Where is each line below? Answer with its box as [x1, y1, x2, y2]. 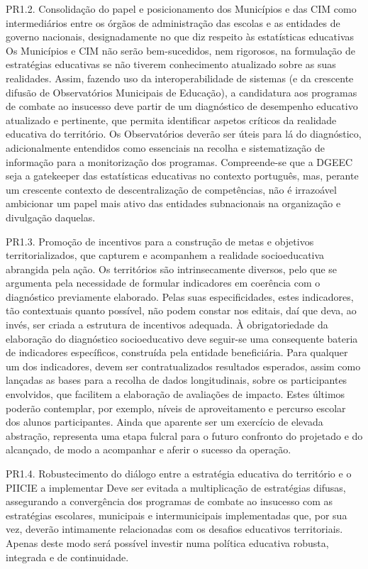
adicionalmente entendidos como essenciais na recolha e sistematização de [6, 140, 325, 155]
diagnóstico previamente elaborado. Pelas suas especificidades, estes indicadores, [6, 289, 354, 304]
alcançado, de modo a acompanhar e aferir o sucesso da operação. [6, 442, 291, 457]
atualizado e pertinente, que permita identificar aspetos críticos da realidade [6, 112, 337, 127]
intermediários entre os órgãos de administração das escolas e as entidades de [6, 15, 340, 30]
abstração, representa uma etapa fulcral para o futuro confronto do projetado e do [6, 428, 363, 443]
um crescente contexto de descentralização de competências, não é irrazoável [6, 182, 337, 197]
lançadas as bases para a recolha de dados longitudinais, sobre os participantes [6, 372, 347, 387]
